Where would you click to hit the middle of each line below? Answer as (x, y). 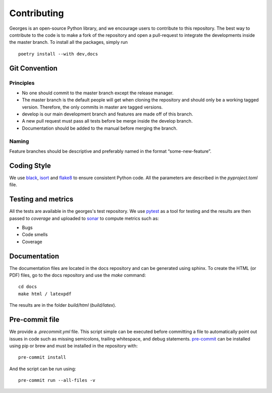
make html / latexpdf (45, 294)
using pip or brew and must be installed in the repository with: (74, 346)
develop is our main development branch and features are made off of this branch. (108, 114)
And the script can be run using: (43, 369)
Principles (22, 83)
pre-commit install (42, 357)
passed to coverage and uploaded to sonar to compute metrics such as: (84, 218)
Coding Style (30, 166)
